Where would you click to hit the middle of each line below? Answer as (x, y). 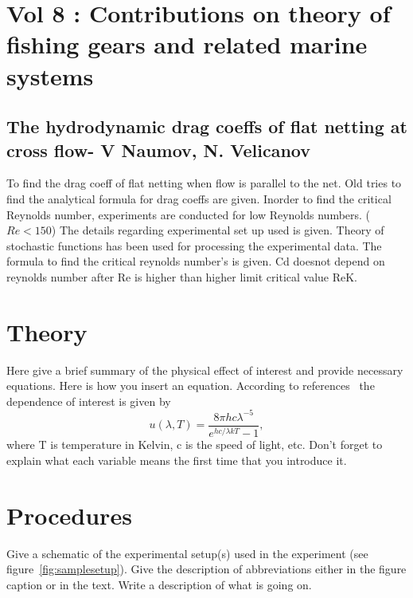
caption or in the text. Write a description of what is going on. (159, 584)
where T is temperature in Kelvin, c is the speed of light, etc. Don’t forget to (195, 445)
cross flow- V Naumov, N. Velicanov (158, 149)
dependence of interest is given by (89, 401)
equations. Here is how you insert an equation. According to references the (191, 386)
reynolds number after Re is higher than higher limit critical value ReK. (182, 276)
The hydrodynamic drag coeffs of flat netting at (207, 126)
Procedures (69, 515)
